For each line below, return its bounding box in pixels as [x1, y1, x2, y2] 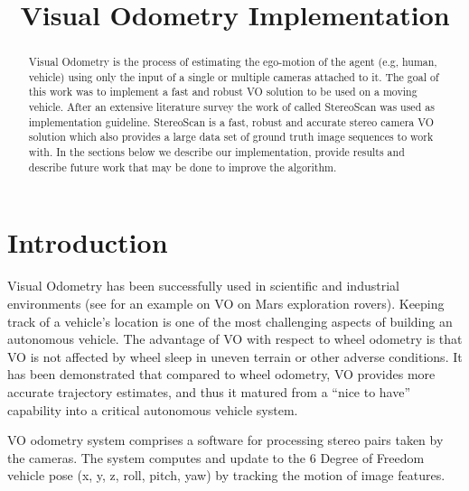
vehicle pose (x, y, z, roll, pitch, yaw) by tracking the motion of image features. [7, 466, 446, 485]
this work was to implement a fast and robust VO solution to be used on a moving [28, 84, 417, 99]
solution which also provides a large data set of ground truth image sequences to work [28, 129, 434, 144]
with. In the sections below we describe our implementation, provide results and [28, 144, 405, 160]
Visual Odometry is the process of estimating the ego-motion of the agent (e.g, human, [28, 54, 437, 69]
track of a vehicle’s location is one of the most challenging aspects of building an [7, 311, 453, 330]
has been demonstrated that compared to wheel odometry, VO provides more [7, 365, 436, 384]
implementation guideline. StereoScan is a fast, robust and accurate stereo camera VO [28, 114, 435, 129]
